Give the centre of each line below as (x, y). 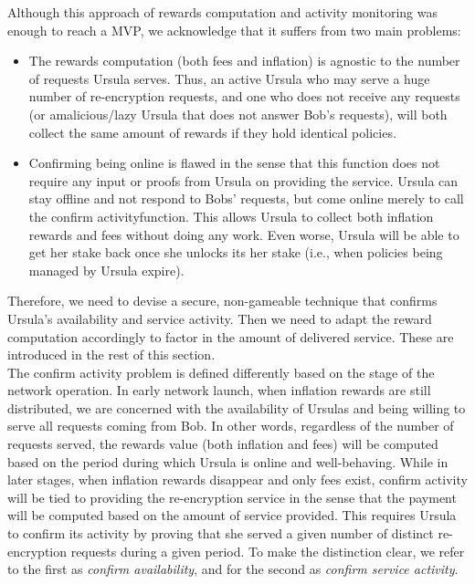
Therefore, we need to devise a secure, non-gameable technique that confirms (222, 301)
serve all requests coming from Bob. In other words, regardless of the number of (231, 426)
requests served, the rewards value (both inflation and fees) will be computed (223, 444)
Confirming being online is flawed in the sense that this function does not (234, 163)
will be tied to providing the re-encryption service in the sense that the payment (232, 497)
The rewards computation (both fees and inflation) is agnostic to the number (244, 61)
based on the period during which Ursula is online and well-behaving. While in (228, 461)
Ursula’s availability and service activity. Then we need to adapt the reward (220, 318)
